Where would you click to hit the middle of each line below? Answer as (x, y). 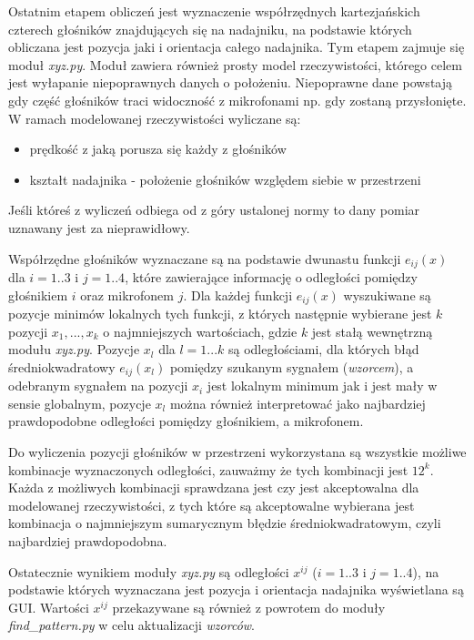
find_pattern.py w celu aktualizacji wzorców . (131, 625)
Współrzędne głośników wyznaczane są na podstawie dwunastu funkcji (205, 258)
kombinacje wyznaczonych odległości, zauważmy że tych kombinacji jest (208, 469)
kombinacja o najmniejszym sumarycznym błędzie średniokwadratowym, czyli (225, 523)
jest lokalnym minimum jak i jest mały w (322, 386)
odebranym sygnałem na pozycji (98, 386)
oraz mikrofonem (127, 295)
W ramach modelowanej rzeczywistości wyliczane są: (155, 118)
